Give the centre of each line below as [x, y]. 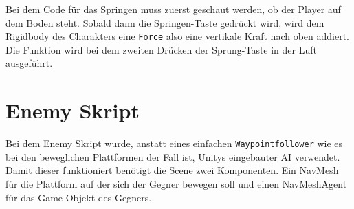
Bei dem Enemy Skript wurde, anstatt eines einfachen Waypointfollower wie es [174, 143]
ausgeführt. [29, 63]
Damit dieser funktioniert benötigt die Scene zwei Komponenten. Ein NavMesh [172, 170]
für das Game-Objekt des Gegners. [79, 197]
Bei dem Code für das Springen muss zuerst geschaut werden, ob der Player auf [173, 9]
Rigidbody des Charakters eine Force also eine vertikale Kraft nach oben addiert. [177, 36]
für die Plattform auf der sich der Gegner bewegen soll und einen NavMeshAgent [176, 184]
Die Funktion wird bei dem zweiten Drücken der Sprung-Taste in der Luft [161, 49]
